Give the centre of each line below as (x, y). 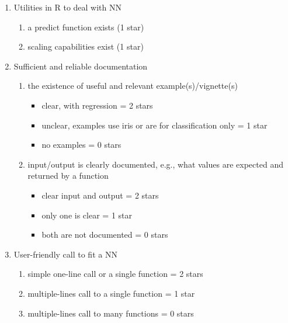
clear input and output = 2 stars (100, 195)
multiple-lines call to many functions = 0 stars (111, 313)
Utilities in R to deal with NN (68, 7)
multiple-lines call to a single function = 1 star (111, 293)
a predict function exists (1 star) (86, 27)
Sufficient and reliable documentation (81, 66)
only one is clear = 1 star (87, 215)
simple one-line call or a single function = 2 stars (115, 274)
